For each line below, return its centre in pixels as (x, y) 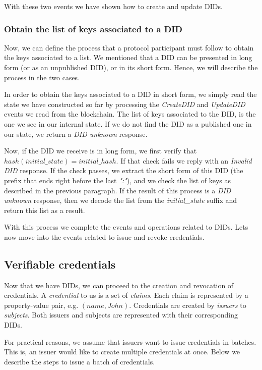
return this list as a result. (45, 210)
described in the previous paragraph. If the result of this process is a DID (118, 190)
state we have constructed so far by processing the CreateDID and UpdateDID (125, 104)
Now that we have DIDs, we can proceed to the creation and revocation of (119, 285)
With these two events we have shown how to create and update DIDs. (113, 6)
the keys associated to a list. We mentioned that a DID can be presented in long (128, 57)
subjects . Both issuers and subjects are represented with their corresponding (121, 315)
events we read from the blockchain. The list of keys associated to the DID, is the (130, 114)
